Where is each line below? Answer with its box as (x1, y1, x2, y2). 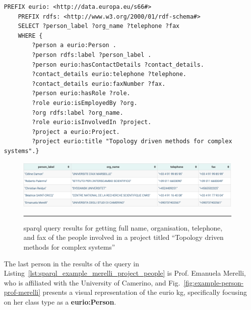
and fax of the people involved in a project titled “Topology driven (24, 232, 224, 242)
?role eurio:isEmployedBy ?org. (32, 99, 138, 106)
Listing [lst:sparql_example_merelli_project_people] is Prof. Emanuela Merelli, (4, 268, 246, 278)
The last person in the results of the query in (4, 258, 139, 268)
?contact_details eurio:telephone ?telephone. (32, 71, 187, 78)
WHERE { (18, 32, 43, 39)
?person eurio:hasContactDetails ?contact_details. (32, 61, 204, 68)
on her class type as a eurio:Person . (4, 297, 116, 307)
